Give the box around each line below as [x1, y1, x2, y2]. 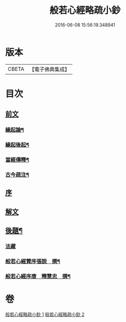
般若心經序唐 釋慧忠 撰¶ [5, 273, 71, 280]
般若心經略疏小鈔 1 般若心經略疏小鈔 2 [5, 311, 85, 317]
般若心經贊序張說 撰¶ [5, 258, 61, 265]
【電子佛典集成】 [29, 66, 70, 73]
